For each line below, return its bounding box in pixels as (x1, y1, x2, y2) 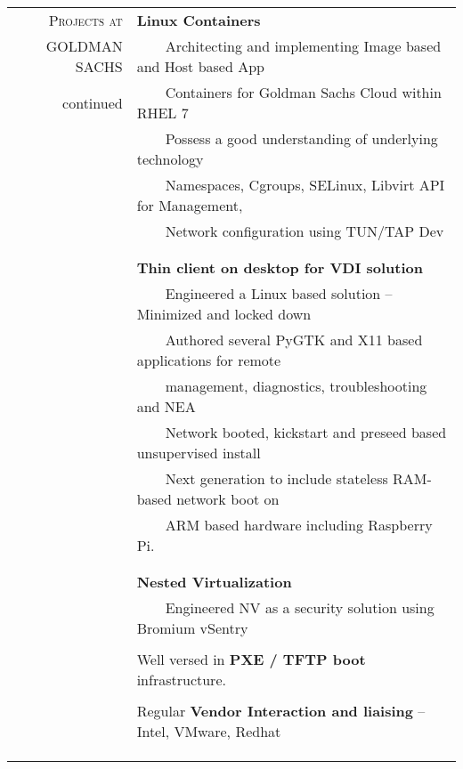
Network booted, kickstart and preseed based (165, 422, 447, 442)
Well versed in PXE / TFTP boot (136, 649, 366, 669)
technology (136, 149, 204, 169)
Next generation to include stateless (165, 468, 388, 489)
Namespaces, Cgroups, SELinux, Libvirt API (165, 174, 445, 195)
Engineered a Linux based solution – (165, 283, 393, 304)
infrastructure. (136, 669, 226, 690)
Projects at (48, 10, 123, 30)
